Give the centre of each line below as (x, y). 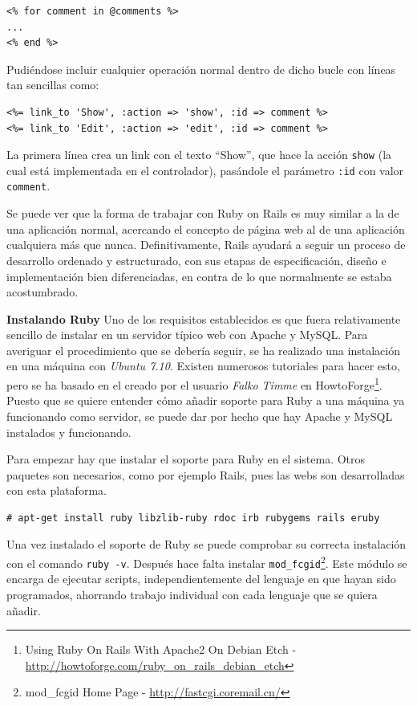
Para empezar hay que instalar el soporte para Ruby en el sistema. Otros (186, 459)
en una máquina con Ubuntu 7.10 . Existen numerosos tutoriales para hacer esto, (203, 366)
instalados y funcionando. (69, 432)
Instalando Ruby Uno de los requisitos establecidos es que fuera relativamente (204, 318)
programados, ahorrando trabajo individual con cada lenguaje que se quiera (192, 594)
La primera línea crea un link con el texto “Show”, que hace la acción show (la (199, 155)
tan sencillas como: (53, 85)
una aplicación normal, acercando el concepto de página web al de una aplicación (206, 229)
